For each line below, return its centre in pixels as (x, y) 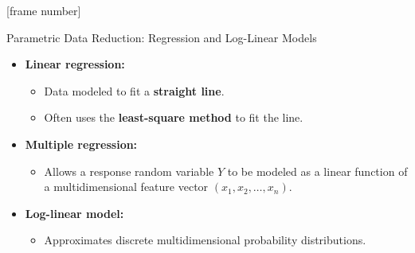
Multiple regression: (81, 144)
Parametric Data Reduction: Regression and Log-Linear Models (162, 37)
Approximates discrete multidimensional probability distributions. (205, 240)
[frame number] (44, 10)
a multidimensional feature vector (126, 187)
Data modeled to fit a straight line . (134, 90)
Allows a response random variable (129, 171)
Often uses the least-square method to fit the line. (174, 117)
